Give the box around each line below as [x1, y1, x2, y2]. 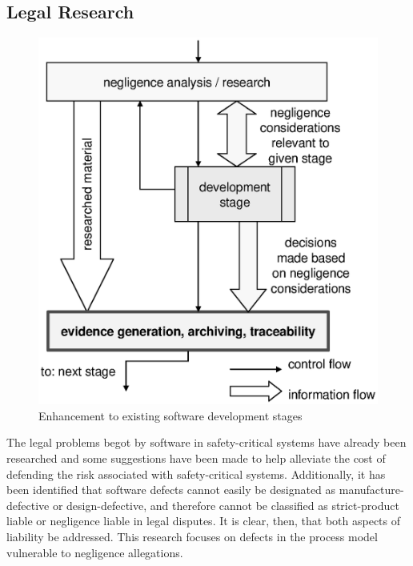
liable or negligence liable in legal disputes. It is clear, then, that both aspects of [6, 512, 401, 529]
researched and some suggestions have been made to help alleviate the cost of [6, 449, 386, 466]
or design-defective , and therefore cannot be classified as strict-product [52, 496, 399, 513]
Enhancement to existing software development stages [38, 407, 303, 423]
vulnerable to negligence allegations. [6, 544, 183, 560]
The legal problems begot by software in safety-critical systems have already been [6, 434, 407, 451]
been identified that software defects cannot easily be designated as [6, 481, 336, 498]
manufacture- [339, 481, 404, 498]
